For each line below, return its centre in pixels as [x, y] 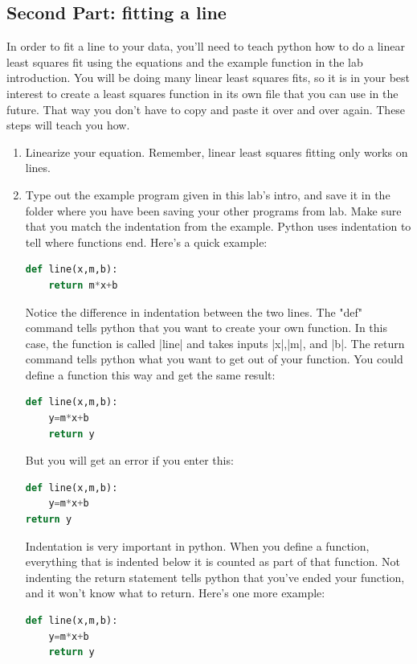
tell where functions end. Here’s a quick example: [146, 242]
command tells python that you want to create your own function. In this [206, 328]
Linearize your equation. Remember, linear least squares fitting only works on [217, 152]
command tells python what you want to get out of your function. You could [214, 359]
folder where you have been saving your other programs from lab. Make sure [213, 210]
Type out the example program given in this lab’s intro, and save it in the [208, 194]
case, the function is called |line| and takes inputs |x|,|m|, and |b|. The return [215, 343]
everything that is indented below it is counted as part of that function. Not [213, 562]
